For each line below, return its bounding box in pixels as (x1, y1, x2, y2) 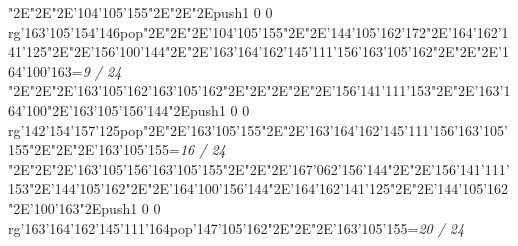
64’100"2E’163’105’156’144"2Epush (8, 99, 219, 120)
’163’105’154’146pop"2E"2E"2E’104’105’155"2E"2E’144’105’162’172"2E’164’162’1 (20, 21, 509, 42)
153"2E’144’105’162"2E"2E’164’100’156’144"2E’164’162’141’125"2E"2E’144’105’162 (8, 178, 509, 199)
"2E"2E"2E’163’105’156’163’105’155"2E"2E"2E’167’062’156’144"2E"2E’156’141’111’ (8, 158, 510, 179)
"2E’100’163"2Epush (8, 197, 131, 218)
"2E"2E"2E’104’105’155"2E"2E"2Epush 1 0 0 (8, 2, 273, 22)
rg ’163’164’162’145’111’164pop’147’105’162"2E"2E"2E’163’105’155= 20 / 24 (8, 217, 465, 238)
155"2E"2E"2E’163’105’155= (8, 139, 180, 160)
